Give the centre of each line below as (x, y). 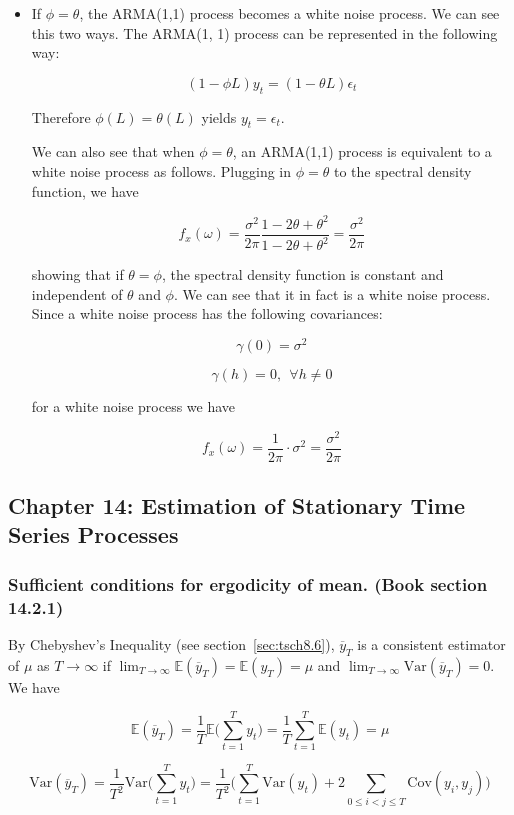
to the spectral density (402, 170)
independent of (77, 293)
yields (219, 116)
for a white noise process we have (133, 405)
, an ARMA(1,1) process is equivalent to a (362, 151)
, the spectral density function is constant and (302, 274)
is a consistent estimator (431, 643)
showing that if (77, 274)
